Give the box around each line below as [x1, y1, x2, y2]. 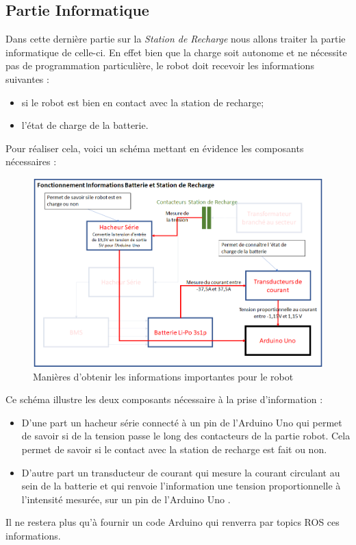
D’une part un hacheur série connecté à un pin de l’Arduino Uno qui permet [21, 415, 342, 429]
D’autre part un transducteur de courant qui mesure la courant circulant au [21, 465, 340, 479]
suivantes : [5, 71, 49, 86]
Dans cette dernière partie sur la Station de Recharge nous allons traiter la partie [5, 32, 346, 46]
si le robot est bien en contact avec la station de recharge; [21, 95, 264, 109]
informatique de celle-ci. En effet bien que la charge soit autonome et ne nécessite [5, 45, 347, 59]
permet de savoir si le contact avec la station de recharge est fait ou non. [21, 441, 327, 456]
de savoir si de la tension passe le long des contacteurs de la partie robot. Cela [21, 428, 351, 443]
